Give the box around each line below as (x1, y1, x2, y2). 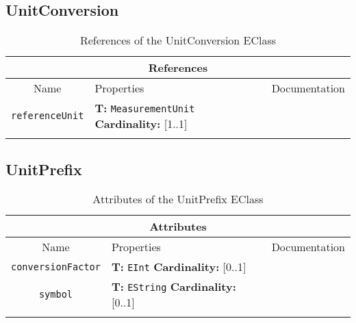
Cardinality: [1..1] (94, 116, 188, 132)
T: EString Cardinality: (111, 279, 236, 295)
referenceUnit (11, 110, 84, 122)
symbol (38, 289, 73, 300)
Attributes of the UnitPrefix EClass (92, 191, 264, 207)
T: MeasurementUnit (94, 100, 195, 116)
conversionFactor (11, 261, 101, 272)
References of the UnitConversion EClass (79, 32, 277, 49)
